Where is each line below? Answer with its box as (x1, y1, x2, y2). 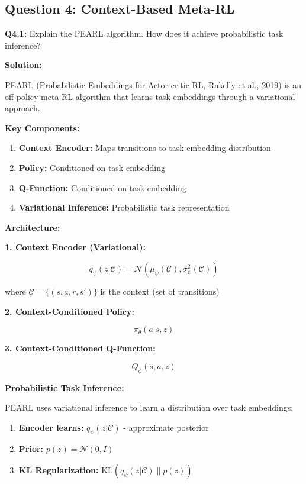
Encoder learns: (18, 421, 84, 433)
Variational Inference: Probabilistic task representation (18, 201, 230, 214)
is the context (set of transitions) (100, 285, 220, 297)
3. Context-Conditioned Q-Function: (5, 342, 156, 354)
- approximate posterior (123, 421, 209, 433)
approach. (5, 102, 40, 114)
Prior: (18, 443, 44, 455)
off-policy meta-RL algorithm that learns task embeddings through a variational (5, 90, 295, 102)
